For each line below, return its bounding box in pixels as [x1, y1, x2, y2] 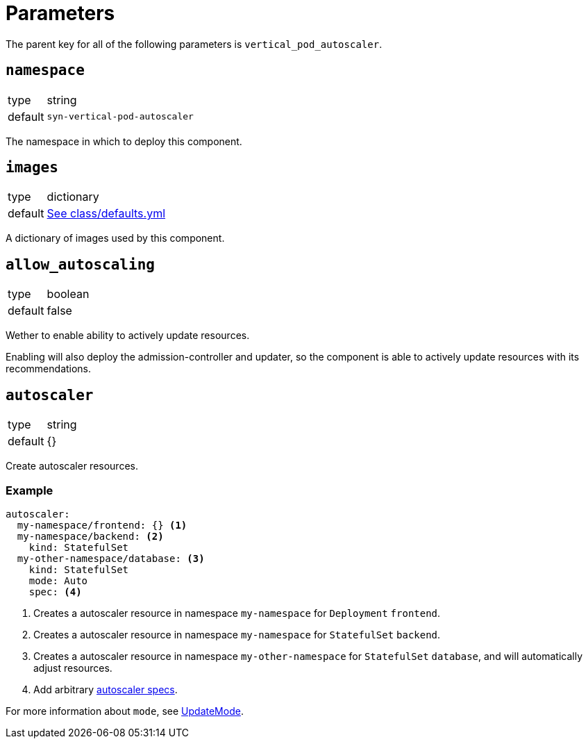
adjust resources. [33, 661, 112, 674]
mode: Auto [28, 574, 88, 586]
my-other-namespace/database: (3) [17, 552, 205, 564]
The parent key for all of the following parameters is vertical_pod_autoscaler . [6, 38, 383, 50]
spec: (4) [28, 586, 82, 597]
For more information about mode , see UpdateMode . [6, 704, 244, 717]
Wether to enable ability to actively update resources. [6, 329, 250, 342]
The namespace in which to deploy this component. [6, 135, 242, 147]
